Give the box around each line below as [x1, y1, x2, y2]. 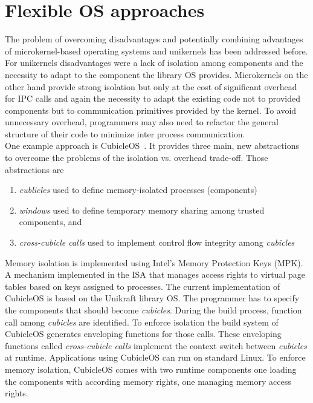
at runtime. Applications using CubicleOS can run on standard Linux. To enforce [5, 351, 306, 364]
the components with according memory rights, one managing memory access [5, 375, 291, 387]
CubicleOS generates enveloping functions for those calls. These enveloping [5, 327, 282, 340]
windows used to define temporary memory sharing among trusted [19, 203, 265, 216]
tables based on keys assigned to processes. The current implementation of [5, 280, 280, 292]
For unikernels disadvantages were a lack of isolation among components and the [5, 56, 303, 69]
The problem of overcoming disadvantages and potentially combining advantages [5, 33, 303, 45]
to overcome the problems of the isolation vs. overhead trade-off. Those [5, 151, 268, 164]
